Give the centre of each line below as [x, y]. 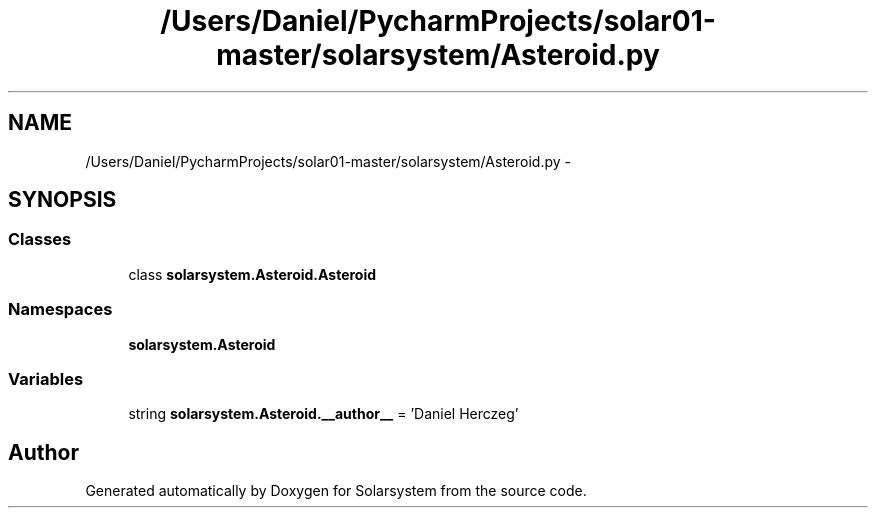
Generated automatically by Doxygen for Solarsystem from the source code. [336, 491]
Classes [40, 239]
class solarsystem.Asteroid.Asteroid [252, 274]
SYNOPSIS [62, 200]
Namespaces [60, 309]
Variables [46, 378]
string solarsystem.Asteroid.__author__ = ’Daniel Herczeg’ [323, 414]
